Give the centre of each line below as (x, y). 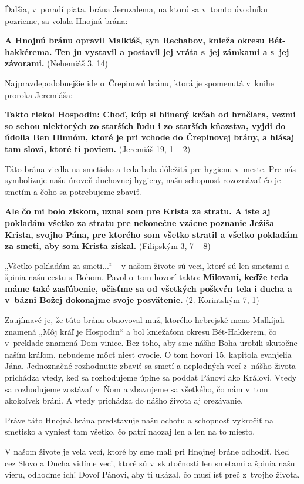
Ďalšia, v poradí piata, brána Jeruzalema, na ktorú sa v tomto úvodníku (136, 9)
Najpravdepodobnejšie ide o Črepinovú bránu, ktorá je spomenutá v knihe (139, 83)
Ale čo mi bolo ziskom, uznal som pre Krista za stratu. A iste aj (138, 211)
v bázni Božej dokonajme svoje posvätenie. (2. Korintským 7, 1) (132, 300)
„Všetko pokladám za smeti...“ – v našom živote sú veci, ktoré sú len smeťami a (147, 265)
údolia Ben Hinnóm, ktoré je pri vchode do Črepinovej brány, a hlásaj (150, 137)
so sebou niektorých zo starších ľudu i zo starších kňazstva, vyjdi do (145, 125)
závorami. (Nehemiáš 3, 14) (57, 63)
